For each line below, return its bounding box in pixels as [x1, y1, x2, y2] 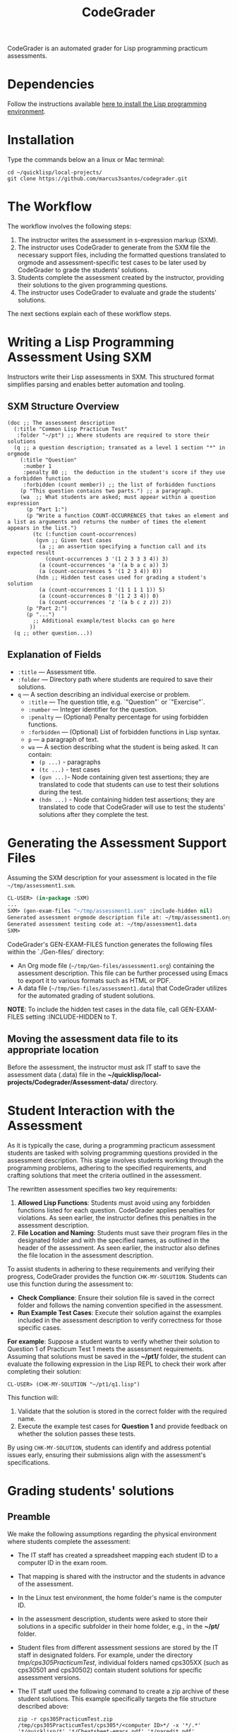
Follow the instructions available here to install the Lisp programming [7, 100, 207, 108]
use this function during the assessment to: [7, 1280, 133, 1288]
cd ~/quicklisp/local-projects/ [7, 169, 102, 177]
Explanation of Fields [7, 649, 102, 661]
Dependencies [7, 76, 95, 93]
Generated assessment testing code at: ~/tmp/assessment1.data [7, 921, 197, 928]
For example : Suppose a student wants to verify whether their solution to [7, 1337, 220, 1345]
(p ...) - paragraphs [38, 758, 101, 766]
